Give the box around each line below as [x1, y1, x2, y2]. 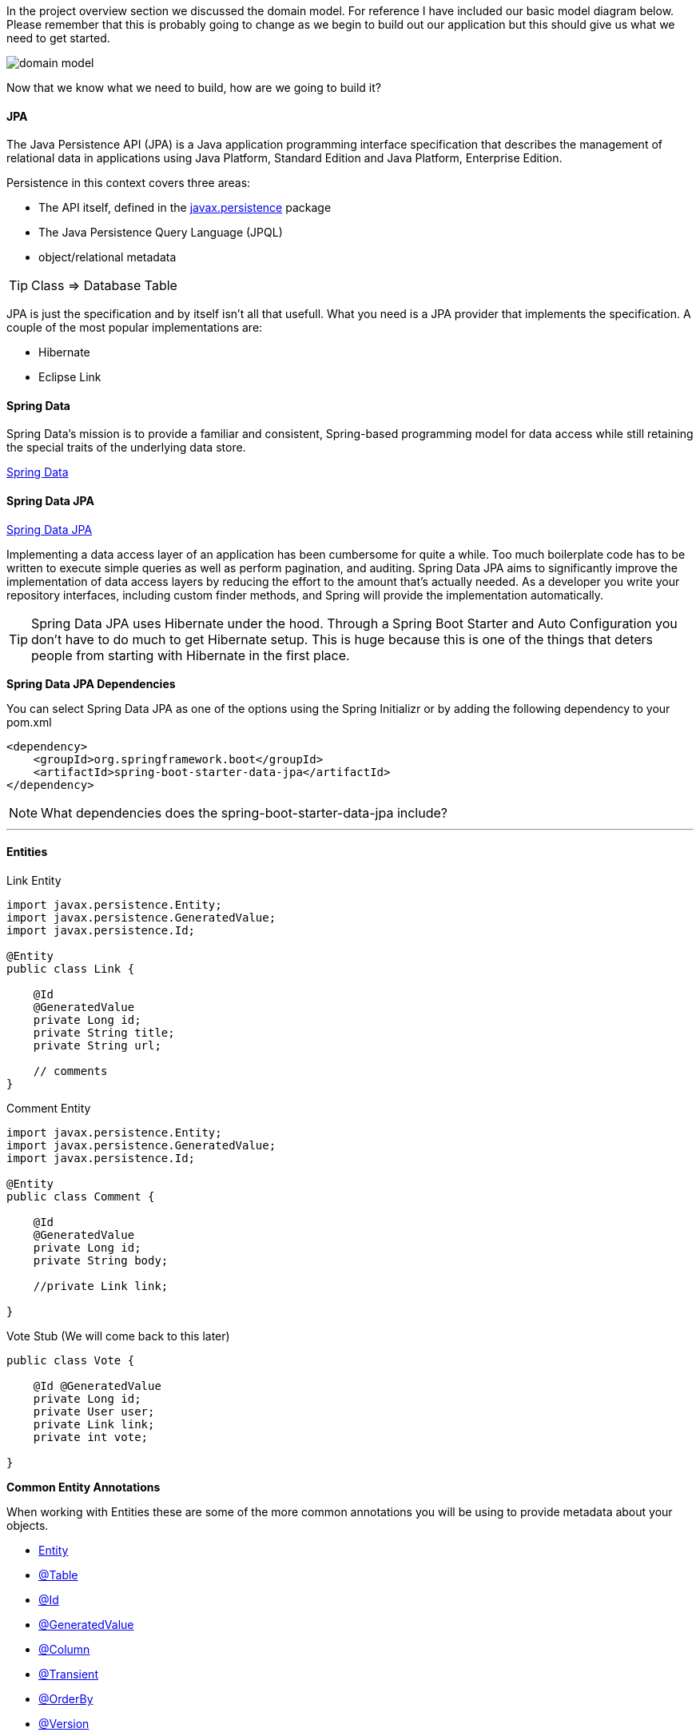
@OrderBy [38, 1691, 93, 1706]
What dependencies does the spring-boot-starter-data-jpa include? [41, 804, 447, 821]
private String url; [33, 1038, 161, 1052]
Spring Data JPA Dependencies [6, 676, 176, 691]
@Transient [38, 1666, 98, 1681]
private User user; [33, 1404, 155, 1418]
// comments [33, 1064, 108, 1077]
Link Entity [6, 873, 62, 887]
